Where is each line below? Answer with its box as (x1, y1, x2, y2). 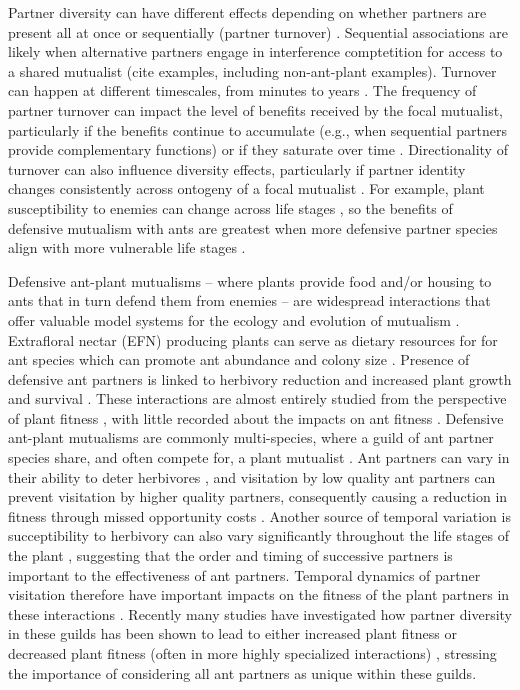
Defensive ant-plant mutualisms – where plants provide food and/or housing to (8, 270, 492, 291)
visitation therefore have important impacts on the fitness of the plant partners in (8, 584, 510, 605)
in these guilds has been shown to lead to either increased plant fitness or (8, 623, 458, 644)
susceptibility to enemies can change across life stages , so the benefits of (8, 197, 453, 218)
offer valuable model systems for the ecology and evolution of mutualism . (8, 309, 460, 330)
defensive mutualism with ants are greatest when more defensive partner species (8, 217, 498, 238)
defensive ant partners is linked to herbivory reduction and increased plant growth (8, 368, 512, 389)
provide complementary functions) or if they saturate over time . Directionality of (8, 139, 508, 160)
